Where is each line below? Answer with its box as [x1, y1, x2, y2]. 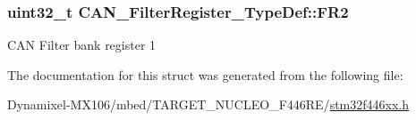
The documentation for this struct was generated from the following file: [7, 65, 403, 84]
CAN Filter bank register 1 [7, 36, 157, 54]
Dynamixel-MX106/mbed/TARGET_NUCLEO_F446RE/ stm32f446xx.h [7, 95, 409, 114]
